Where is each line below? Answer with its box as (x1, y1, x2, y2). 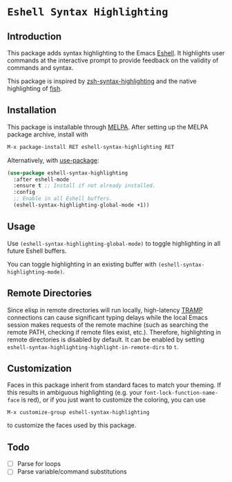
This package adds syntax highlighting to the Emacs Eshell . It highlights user (7, 49, 225, 57)
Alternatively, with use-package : (7, 156, 99, 164)
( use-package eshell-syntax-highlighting (7, 169, 128, 177)
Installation (7, 105, 57, 116)
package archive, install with (7, 130, 88, 139)
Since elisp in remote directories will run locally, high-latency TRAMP (7, 305, 203, 314)
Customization (7, 362, 72, 374)
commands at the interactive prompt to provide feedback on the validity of (7, 56, 219, 64)
